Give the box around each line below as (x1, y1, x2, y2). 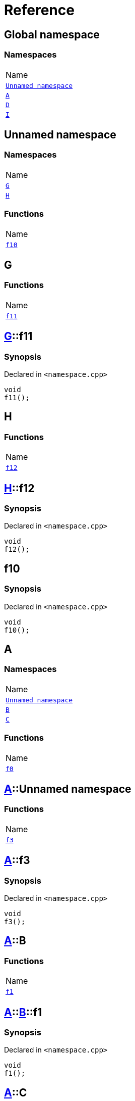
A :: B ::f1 (4, 1006, 42, 1019)
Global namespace (4, 28, 100, 41)
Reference (4, 2, 75, 19)
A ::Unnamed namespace (4, 783, 131, 795)
